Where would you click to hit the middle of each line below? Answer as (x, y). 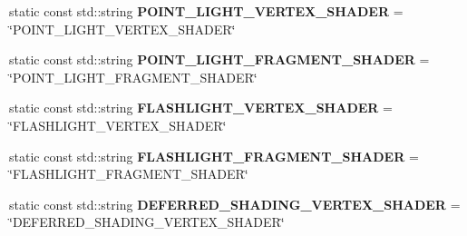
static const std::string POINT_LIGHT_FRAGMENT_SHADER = (219, 59)
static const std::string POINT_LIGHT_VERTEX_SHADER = (206, 11)
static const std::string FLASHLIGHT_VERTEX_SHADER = (201, 108)
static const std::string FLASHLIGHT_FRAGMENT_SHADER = (214, 156)
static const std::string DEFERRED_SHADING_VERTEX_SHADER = (235, 204)
